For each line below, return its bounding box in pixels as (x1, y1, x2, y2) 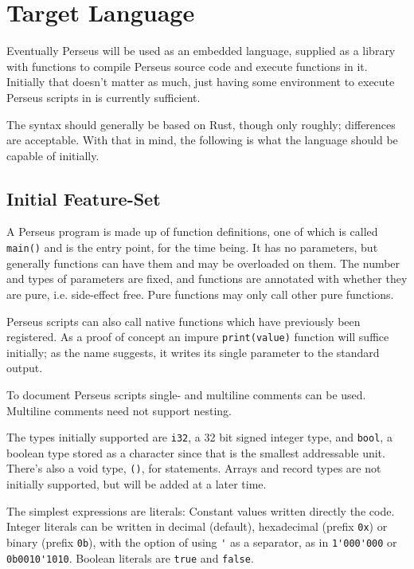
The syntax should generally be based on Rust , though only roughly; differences (6, 116, 396, 132)
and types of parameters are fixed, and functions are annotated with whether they (6, 270, 408, 287)
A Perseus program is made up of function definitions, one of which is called (6, 223, 378, 240)
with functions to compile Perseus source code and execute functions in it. (6, 57, 368, 74)
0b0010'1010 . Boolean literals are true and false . (6, 549, 254, 566)
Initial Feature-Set (6, 186, 161, 210)
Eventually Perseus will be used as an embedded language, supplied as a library (6, 42, 396, 59)
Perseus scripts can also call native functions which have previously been (6, 312, 361, 329)
